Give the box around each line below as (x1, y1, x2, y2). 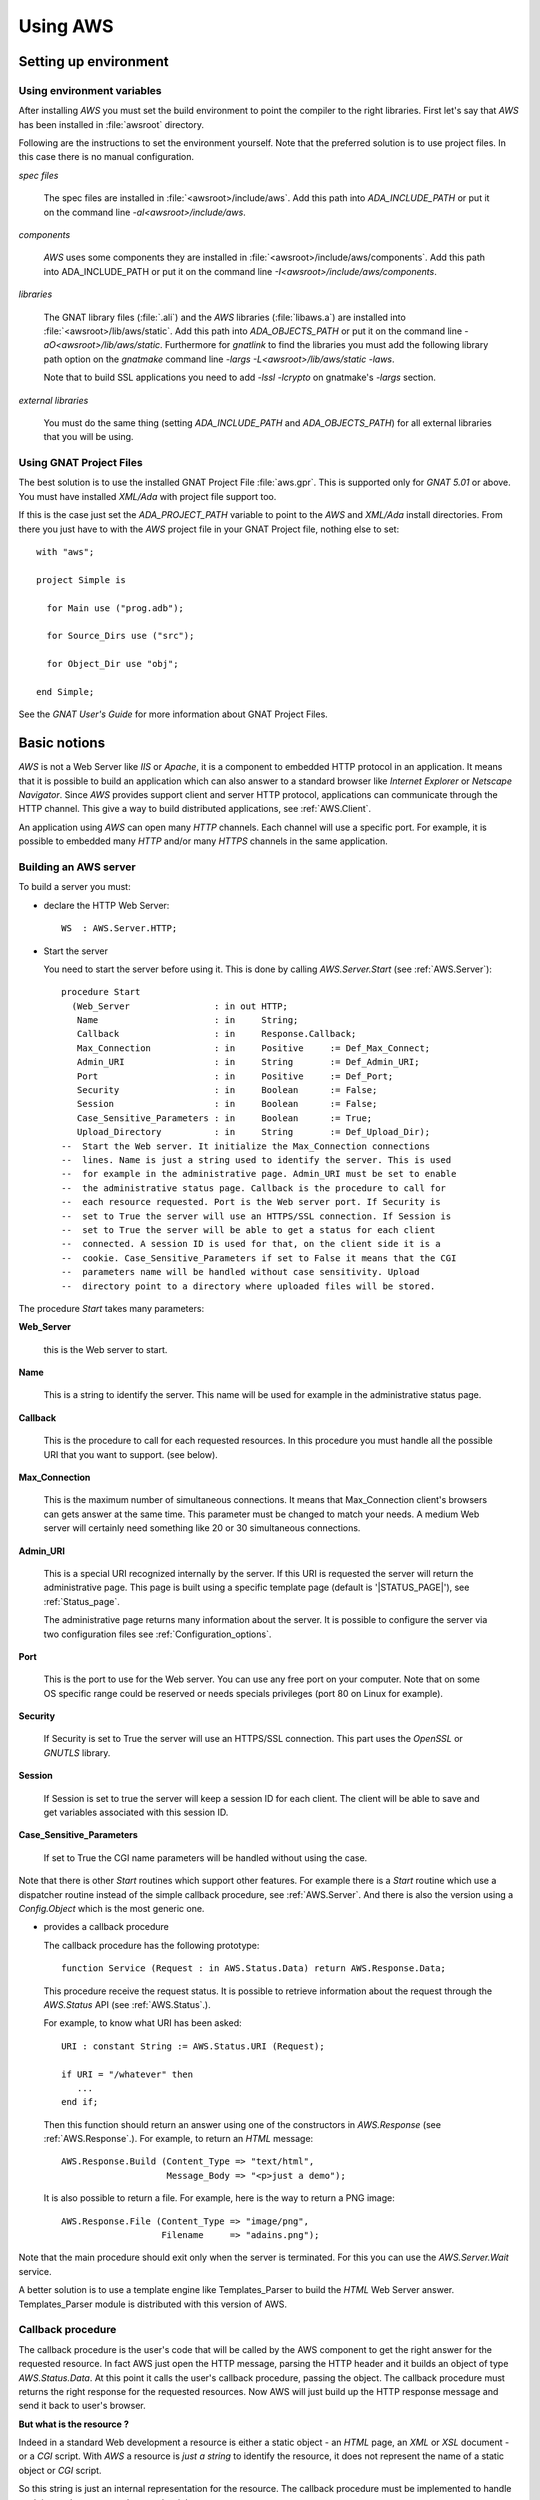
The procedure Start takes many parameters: (18, 1302, 205, 1314)
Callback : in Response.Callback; (76, 1028, 357, 1040)
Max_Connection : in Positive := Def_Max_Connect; (76, 1042, 431, 1054)
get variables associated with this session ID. (43, 1806, 229, 1819)
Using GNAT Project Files (18, 456, 144, 470)
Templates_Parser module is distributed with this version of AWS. (18, 2298, 288, 2310)
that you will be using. (43, 431, 134, 443)
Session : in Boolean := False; (76, 1098, 378, 1110)
